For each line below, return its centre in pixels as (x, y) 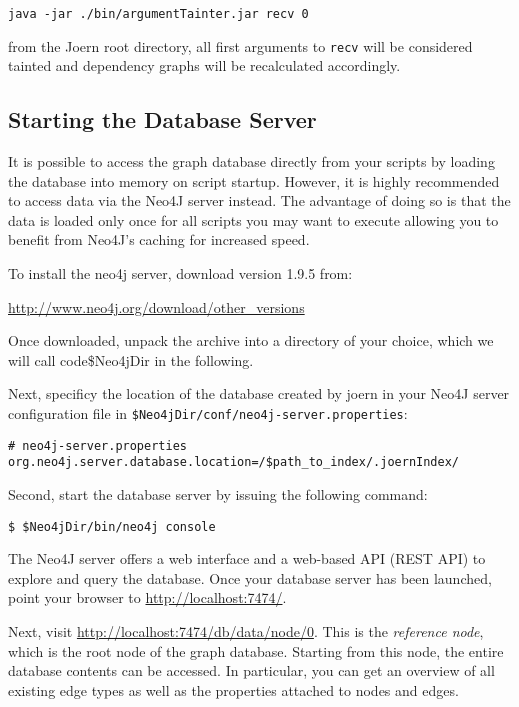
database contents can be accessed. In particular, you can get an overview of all (251, 670)
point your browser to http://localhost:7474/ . (147, 597)
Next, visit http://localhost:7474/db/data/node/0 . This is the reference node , (246, 631)
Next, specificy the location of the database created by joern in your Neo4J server (259, 393)
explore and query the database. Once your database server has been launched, (250, 577)
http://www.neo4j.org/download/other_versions (156, 306)
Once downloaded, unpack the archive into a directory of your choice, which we (251, 340)
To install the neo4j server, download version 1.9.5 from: (180, 273)
